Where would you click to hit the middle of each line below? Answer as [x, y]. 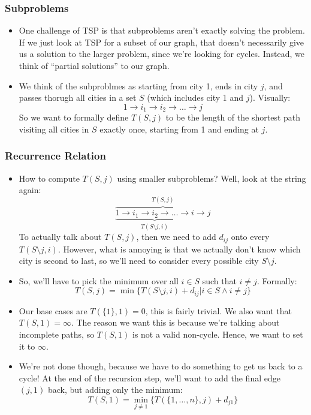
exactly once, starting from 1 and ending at [179, 129]
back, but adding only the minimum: [115, 390]
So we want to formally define [74, 117]
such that [219, 280]
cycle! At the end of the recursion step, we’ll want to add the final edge [150, 378]
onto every [250, 237]
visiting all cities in [54, 129]
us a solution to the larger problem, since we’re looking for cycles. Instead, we [161, 54]
